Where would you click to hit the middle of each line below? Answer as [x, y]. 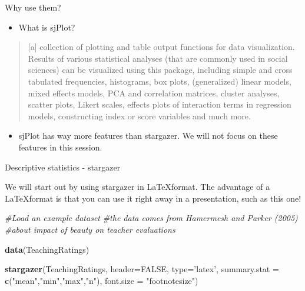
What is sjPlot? [47, 27]
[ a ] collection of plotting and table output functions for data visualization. [161, 47]
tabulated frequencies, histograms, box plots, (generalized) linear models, [160, 81]
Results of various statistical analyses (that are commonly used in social [158, 58]
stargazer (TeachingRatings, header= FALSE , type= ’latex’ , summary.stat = [142, 269]
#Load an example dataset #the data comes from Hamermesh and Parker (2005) [151, 218]
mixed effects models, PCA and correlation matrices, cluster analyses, [154, 93]
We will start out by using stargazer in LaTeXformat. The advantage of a [137, 187]
